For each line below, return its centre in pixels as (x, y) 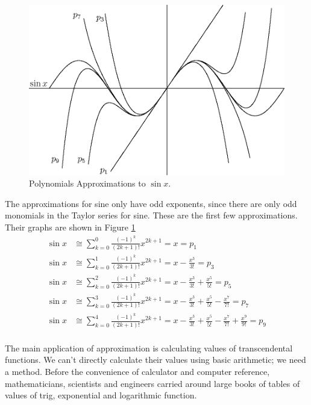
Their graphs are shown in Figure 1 (70, 227)
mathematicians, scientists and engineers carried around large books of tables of (152, 383)
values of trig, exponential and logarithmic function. (101, 395)
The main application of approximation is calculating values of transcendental (149, 348)
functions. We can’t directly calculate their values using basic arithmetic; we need (155, 360)
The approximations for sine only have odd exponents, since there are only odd (151, 203)
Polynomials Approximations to (87, 183)
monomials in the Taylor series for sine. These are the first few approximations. (151, 215)
